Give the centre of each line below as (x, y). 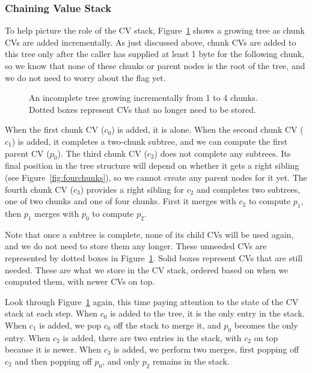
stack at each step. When (51, 313)
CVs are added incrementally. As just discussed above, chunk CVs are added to (151, 42)
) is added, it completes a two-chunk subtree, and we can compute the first (150, 141)
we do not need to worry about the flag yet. (85, 77)
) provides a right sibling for (132, 189)
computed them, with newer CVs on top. (80, 281)
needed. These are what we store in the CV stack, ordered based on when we (147, 269)
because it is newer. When (53, 349)
